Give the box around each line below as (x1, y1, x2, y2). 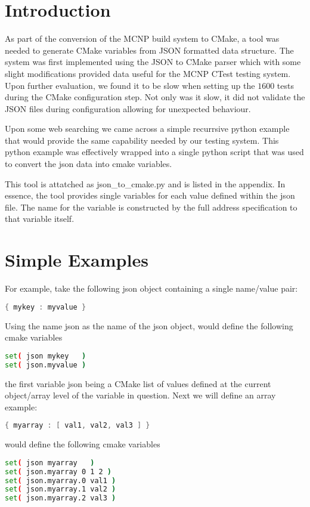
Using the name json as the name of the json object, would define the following (5, 319, 293, 332)
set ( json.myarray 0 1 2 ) (5, 467, 112, 476)
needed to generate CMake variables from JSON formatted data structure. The (5, 44, 294, 56)
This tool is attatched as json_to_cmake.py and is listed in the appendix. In (5, 177, 286, 190)
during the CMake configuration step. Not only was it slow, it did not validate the (5, 91, 305, 103)
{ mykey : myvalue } (5, 302, 86, 311)
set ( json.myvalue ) (5, 360, 86, 369)
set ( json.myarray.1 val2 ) (5, 485, 116, 494)
